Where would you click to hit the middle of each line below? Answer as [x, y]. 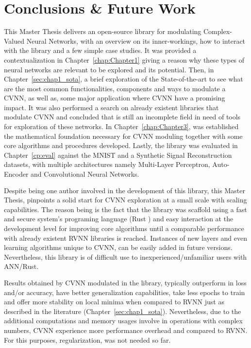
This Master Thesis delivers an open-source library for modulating [103, 31]
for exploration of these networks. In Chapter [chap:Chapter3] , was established [121, 126]
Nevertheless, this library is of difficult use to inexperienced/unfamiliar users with [125, 257]
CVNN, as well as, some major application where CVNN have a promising [115, 98]
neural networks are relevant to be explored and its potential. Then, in [109, 69]
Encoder [16, 174]
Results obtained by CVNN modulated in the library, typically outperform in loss [125, 282]
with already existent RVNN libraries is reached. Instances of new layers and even [125, 238]
